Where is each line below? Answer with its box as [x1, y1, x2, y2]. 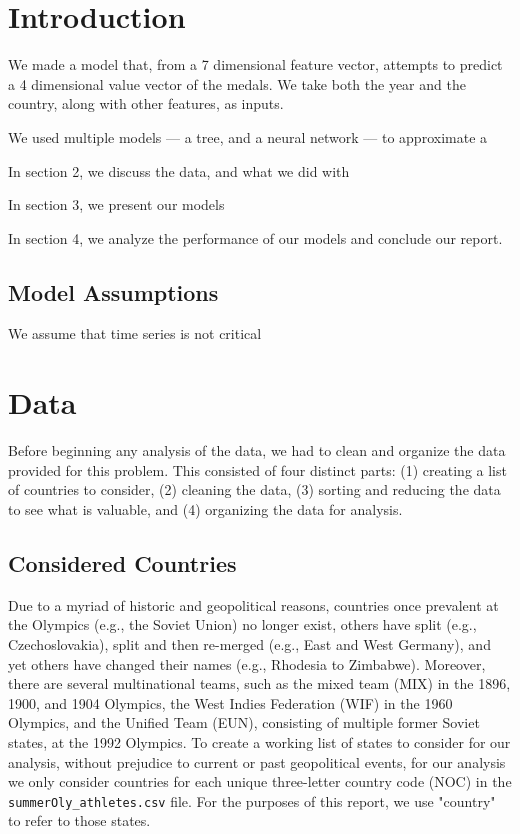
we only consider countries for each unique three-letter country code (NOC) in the [8, 771, 512, 792]
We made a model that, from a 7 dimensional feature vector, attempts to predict [8, 54, 503, 75]
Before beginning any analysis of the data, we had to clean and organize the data [8, 440, 506, 461]
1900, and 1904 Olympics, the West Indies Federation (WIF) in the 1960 [8, 692, 453, 713]
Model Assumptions [8, 276, 219, 307]
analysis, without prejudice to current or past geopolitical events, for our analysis [8, 751, 506, 772]
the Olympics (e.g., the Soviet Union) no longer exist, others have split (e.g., [8, 614, 477, 635]
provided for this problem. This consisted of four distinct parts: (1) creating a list [8, 459, 507, 480]
